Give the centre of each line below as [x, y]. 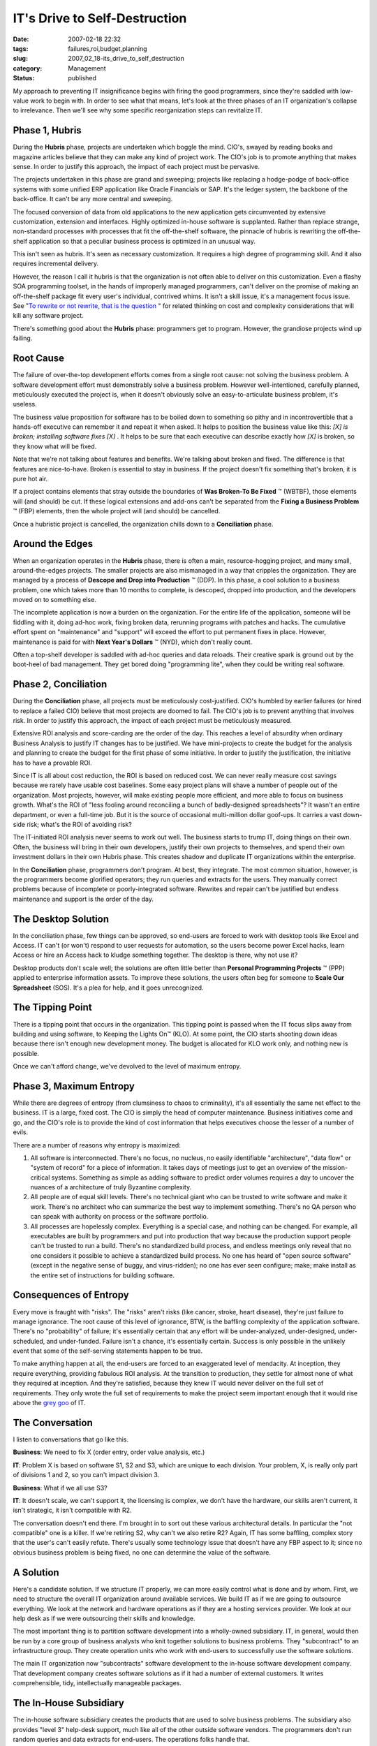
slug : [20, 59]
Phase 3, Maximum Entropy [74, 1086]
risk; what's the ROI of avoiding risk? [79, 824]
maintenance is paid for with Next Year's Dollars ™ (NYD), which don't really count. [133, 642]
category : [28, 68]
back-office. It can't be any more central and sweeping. [93, 199]
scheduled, [29, 1341]
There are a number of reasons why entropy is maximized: [97, 1145]
